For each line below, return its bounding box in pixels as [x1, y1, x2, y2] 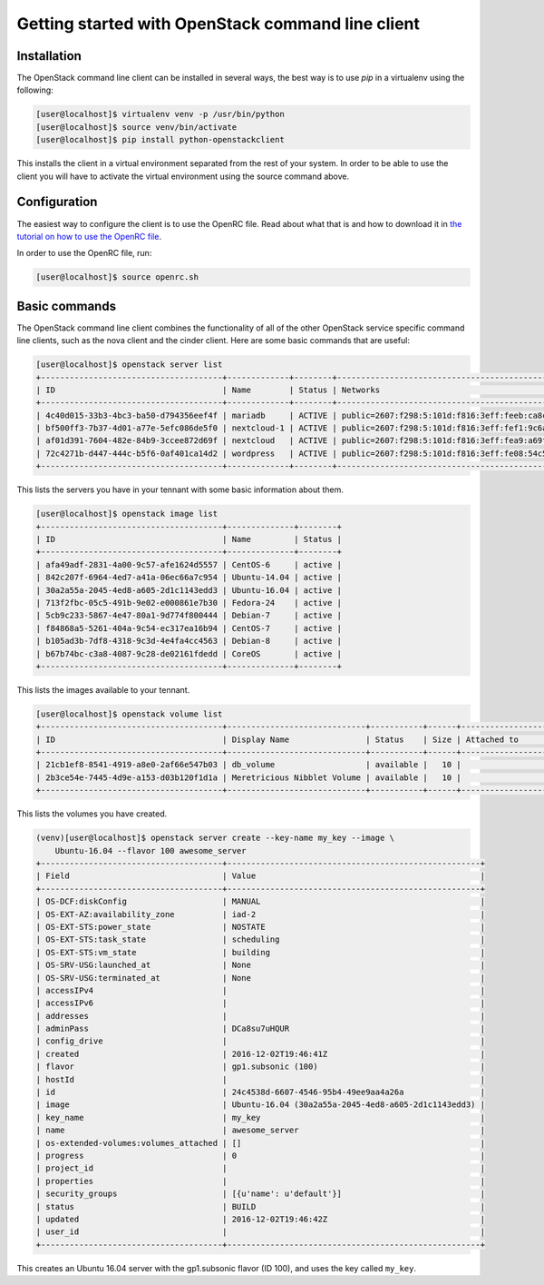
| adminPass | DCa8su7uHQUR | [35, 1023, 485, 1034]
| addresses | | [35, 1011, 485, 1021]
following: [16, 84, 53, 95]
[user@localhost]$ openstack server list [35, 360, 223, 370]
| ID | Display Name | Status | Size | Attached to [35, 734, 519, 745]
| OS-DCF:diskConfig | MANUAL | [35, 896, 485, 907]
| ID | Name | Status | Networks [35, 384, 381, 395]
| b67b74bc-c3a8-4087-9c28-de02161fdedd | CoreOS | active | [35, 648, 343, 658]
